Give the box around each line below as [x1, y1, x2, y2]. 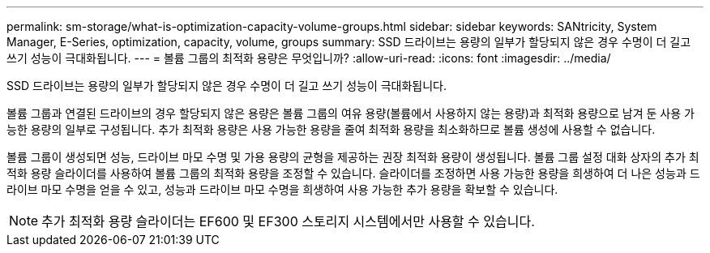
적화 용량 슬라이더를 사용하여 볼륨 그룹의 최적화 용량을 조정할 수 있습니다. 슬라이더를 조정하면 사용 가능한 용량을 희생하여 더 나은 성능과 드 [6, 166, 700, 180]
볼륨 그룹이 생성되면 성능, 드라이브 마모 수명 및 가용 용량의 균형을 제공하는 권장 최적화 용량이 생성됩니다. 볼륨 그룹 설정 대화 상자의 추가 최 [6, 150, 699, 164]
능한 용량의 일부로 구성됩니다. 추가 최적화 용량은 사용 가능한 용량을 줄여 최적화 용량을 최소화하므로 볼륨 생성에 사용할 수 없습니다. [6, 122, 656, 136]
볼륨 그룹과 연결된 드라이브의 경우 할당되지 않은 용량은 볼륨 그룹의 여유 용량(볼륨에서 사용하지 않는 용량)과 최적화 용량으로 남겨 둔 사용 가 [6, 106, 695, 120]
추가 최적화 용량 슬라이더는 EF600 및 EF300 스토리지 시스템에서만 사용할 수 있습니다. [41, 213, 535, 229]
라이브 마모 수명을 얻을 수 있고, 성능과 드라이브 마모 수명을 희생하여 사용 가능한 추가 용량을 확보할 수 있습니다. [6, 182, 558, 196]
